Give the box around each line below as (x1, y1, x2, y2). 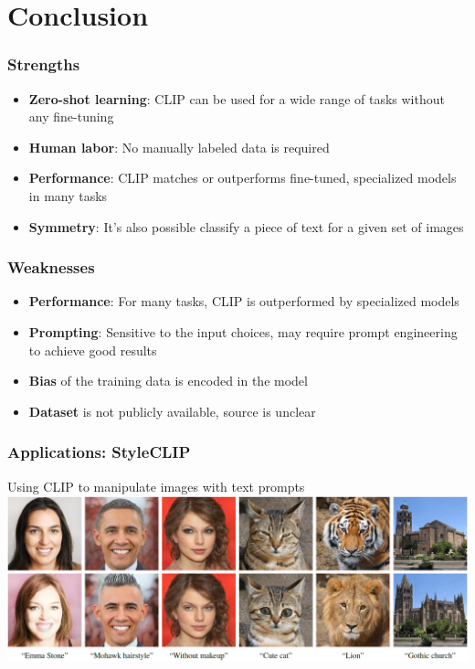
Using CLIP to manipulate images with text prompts (7, 476, 305, 495)
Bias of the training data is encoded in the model (28, 371, 308, 390)
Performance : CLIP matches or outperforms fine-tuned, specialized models (28, 168, 457, 187)
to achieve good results (28, 340, 157, 359)
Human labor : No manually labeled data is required (28, 137, 330, 156)
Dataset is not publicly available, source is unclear (28, 401, 316, 420)
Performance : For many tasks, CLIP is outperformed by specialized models (28, 292, 459, 311)
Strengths (7, 53, 80, 76)
